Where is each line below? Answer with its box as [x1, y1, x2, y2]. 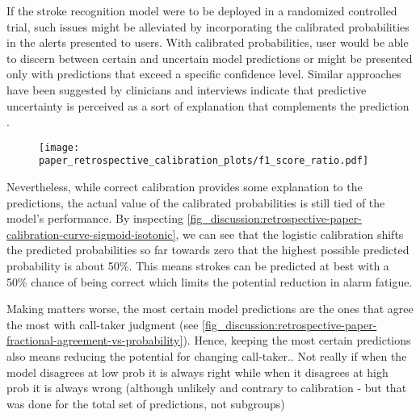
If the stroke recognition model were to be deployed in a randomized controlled [6, 2, 397, 19]
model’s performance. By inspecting [6, 210, 183, 227]
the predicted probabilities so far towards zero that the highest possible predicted [6, 241, 409, 258]
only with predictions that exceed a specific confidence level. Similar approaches [6, 65, 401, 82]
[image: [39, 141, 80, 153]
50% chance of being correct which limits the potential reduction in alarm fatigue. [6, 273, 413, 290]
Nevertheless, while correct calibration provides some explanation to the [6, 178, 363, 195]
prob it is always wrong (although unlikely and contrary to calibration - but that [6, 379, 407, 396]
